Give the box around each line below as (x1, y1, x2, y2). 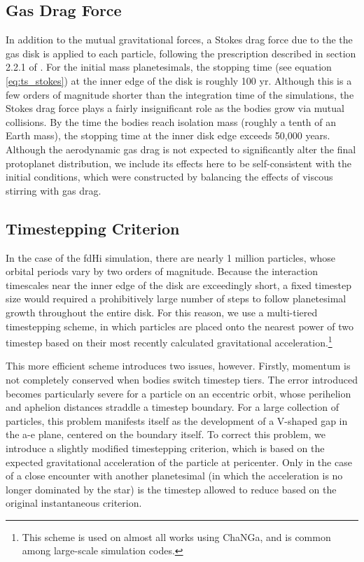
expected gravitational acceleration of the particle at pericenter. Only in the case (6, 454, 352, 469)
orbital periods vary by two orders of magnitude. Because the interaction (6, 264, 318, 279)
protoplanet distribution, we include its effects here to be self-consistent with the (6, 155, 352, 170)
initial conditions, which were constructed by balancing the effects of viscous (6, 169, 333, 184)
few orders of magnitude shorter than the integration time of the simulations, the (6, 87, 354, 101)
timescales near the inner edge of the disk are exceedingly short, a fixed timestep (6, 277, 351, 292)
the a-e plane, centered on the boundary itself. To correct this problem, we (6, 427, 325, 442)
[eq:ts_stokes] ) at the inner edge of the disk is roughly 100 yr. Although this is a (6, 73, 352, 87)
